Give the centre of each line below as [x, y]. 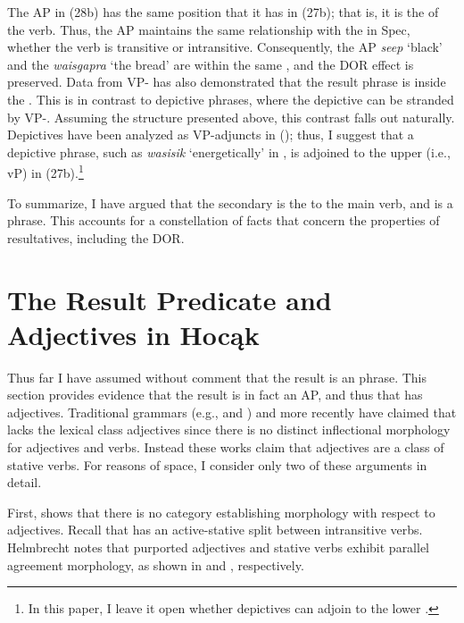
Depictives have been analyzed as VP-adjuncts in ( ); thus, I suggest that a [211, 135]
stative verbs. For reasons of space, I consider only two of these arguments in [217, 464]
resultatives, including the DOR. [96, 237]
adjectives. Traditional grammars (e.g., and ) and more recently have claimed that [232, 412]
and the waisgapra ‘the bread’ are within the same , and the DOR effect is [211, 64]
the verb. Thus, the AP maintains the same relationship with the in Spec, [209, 29]
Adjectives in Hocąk [133, 334]
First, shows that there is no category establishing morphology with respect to [221, 512]
